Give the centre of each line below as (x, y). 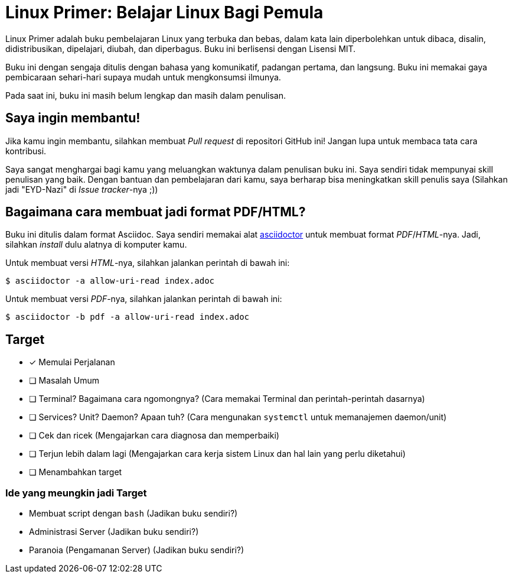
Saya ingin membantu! (73, 118)
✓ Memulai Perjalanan (72, 362)
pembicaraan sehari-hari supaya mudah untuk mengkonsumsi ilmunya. (143, 77)
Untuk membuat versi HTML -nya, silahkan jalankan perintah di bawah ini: (148, 263)
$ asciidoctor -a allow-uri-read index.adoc (110, 281)
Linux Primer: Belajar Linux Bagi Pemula (164, 12)
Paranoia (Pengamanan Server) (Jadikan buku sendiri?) (137, 550)
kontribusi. (26, 151)
